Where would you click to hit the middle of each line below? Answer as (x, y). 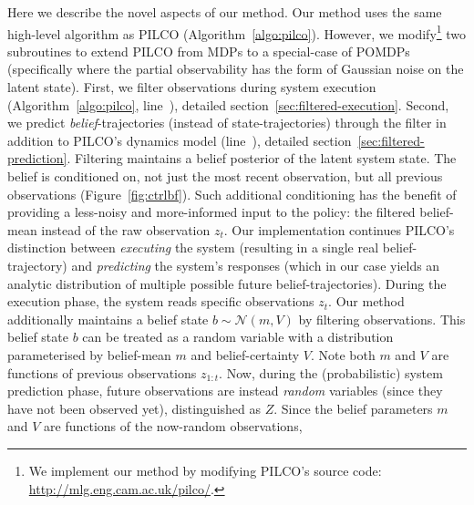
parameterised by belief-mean (89, 354)
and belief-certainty (245, 354)
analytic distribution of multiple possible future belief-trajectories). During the (227, 283)
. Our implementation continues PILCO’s (339, 229)
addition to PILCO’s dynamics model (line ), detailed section (180, 140)
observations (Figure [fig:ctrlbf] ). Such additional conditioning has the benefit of (232, 194)
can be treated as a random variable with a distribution (238, 337)
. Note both (343, 354)
